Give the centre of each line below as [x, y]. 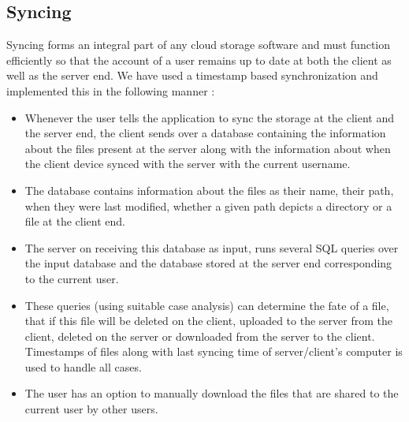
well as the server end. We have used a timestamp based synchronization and [192, 75]
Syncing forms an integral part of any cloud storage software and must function [199, 45]
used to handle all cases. [83, 366]
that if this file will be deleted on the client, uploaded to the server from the [208, 321]
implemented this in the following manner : [111, 90]
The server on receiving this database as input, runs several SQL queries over [212, 247]
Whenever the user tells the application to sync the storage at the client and [210, 117]
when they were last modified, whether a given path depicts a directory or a [208, 205]
